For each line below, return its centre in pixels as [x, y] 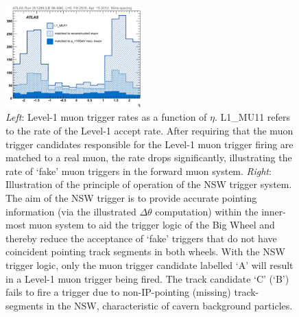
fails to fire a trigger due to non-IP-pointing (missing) [118, 292]
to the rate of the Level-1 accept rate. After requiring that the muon [149, 130]
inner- [274, 211]
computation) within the [207, 211]
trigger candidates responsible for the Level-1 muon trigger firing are [149, 144]
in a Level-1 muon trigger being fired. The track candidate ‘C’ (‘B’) [147, 278]
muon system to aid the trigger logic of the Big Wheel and [152, 225]
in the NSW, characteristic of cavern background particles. [169, 305]
